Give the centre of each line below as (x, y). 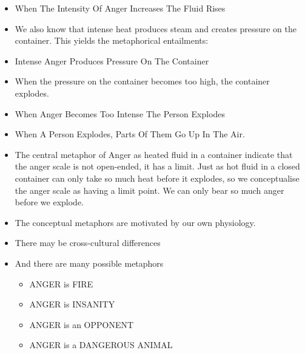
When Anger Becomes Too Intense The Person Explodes (120, 113)
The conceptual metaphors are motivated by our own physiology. (135, 222)
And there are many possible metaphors (89, 263)
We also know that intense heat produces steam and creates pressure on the (156, 28)
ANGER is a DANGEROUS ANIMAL (101, 345)
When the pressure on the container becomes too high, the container (142, 81)
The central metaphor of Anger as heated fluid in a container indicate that (154, 154)
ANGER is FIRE (61, 283)
